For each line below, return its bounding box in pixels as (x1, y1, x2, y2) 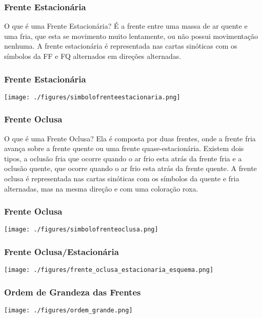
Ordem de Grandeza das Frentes (4, 285, 141, 298)
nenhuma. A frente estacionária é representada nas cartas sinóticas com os (4, 40, 237, 51)
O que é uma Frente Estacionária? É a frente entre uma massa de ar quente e (4, 20, 248, 31)
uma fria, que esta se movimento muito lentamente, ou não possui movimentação (4, 30, 258, 41)
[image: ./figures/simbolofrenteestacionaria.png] (4, 93, 180, 101)
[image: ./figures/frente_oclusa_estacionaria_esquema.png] (4, 266, 214, 274)
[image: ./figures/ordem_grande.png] (4, 307, 133, 314)
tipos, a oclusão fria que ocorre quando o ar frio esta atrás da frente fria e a (4, 153, 242, 163)
